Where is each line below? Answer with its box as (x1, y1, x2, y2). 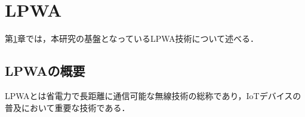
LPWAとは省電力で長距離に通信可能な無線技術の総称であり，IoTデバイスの (5, 89, 301, 101)
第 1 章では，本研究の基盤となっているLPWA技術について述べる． (5, 32, 259, 45)
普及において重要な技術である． (5, 101, 130, 113)
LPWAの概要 (5, 61, 85, 80)
